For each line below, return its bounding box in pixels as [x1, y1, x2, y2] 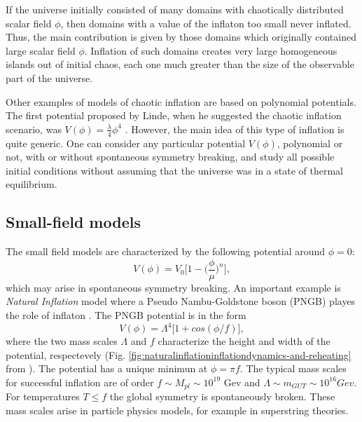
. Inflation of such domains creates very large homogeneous [84, 43, 337, 57]
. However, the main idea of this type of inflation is [125, 121, 344, 136]
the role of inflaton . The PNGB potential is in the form [6, 308, 246, 322]
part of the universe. [6, 70, 93, 85]
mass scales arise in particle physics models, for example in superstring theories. [6, 402, 349, 417]
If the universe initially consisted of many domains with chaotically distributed [6, 2, 344, 16]
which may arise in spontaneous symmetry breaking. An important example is [6, 280, 341, 294]
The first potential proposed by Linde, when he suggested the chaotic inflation [6, 108, 342, 123]
